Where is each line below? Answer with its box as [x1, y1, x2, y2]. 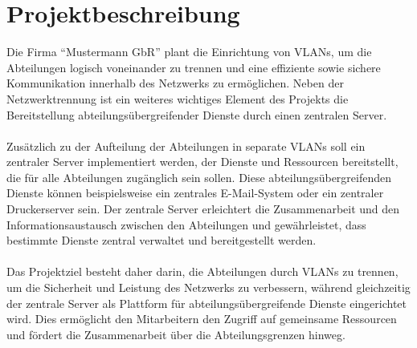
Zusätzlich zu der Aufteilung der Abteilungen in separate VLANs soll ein [6, 137, 366, 154]
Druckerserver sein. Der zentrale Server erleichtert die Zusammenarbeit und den [6, 200, 400, 217]
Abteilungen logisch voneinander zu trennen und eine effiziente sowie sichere [6, 59, 381, 75]
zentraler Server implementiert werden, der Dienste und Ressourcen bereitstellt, [6, 153, 399, 170]
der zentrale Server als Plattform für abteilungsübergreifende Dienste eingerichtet [6, 294, 407, 311]
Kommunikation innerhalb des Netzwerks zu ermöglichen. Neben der [6, 75, 344, 91]
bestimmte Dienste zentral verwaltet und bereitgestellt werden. [6, 232, 317, 249]
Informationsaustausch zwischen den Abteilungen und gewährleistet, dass [6, 216, 366, 233]
